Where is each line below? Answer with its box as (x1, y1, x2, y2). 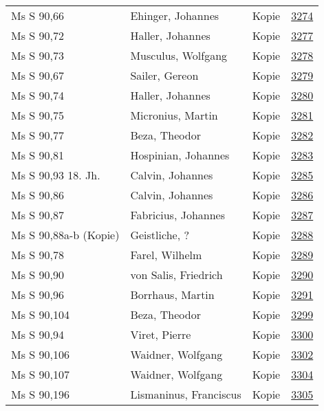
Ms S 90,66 (11, 8, 64, 23)
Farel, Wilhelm (130, 247, 202, 263)
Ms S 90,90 (11, 267, 64, 282)
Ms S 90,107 (11, 366, 69, 382)
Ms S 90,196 (11, 386, 69, 402)
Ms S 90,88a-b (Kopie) (11, 227, 120, 243)
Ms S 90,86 (11, 187, 64, 203)
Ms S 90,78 (11, 247, 64, 263)
